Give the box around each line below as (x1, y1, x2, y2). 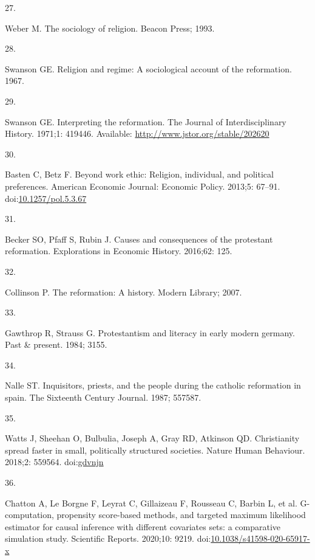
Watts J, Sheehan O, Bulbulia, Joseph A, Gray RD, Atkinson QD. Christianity (5, 432, 300, 444)
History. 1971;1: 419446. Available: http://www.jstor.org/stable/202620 (5, 127, 269, 140)
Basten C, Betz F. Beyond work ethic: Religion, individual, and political (5, 168, 274, 181)
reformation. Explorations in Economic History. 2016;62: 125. (5, 244, 232, 257)
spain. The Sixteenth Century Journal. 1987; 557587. (5, 391, 202, 404)
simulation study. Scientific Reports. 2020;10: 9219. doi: (5, 532, 211, 545)
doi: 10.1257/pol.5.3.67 (5, 192, 87, 204)
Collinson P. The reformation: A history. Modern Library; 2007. (5, 285, 242, 298)
